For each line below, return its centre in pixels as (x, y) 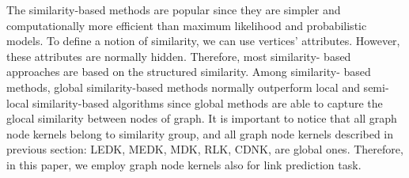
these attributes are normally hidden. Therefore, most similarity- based (179, 56)
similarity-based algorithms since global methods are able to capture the (208, 102)
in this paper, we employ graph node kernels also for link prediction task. (184, 164)
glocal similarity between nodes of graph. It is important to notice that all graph (202, 118)
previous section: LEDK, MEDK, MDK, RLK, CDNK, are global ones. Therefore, (205, 149)
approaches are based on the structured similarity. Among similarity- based (189, 72)
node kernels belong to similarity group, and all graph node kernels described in (200, 133)
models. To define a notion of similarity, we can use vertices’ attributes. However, (203, 41)
